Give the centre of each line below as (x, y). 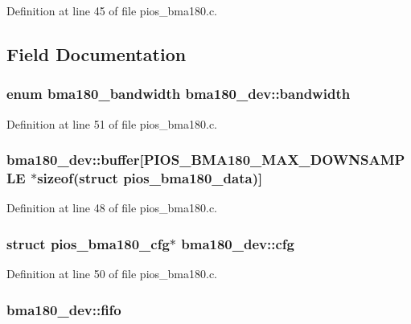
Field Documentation (97, 53)
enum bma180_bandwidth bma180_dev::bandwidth (179, 94)
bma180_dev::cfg (238, 243)
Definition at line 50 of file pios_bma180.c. (112, 274)
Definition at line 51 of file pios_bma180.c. (112, 123)
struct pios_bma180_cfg (88, 243)
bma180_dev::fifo (64, 309)
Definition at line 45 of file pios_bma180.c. (112, 10)
